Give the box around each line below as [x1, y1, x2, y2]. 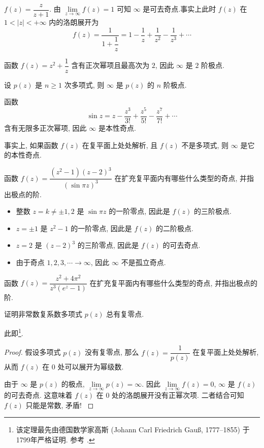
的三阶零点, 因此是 [77, 240, 139, 250]
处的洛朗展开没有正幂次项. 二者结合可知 [112, 390, 244, 400]
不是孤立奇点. [121, 257, 166, 268]
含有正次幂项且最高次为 [71, 60, 150, 70]
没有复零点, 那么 [84, 347, 139, 357]
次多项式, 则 [64, 79, 105, 90]
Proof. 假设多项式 [4, 347, 61, 357]
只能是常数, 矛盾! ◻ [25, 399, 94, 410]
